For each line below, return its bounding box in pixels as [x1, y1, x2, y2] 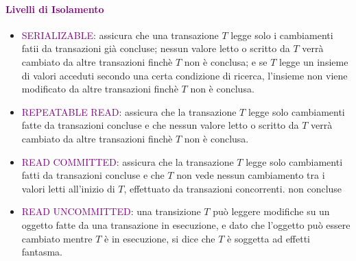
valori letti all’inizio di [21, 181, 115, 195]
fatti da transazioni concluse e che [21, 168, 165, 182]
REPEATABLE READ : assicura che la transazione [21, 104, 237, 119]
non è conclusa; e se [184, 54, 268, 69]
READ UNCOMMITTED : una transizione [21, 204, 201, 219]
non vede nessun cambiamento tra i [176, 168, 325, 182]
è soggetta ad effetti [227, 231, 311, 245]
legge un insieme [279, 54, 348, 69]
